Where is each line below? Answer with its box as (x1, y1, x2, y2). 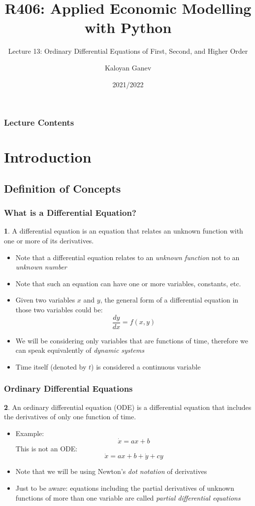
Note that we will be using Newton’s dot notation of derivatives (15, 466, 207, 476)
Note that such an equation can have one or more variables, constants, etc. (15, 278, 241, 288)
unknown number (15, 262, 67, 272)
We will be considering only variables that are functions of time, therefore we (15, 335, 248, 345)
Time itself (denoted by (15, 361, 87, 371)
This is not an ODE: (15, 443, 78, 453)
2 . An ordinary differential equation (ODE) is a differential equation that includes (4, 402, 252, 412)
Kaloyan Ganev (104, 62, 152, 72)
